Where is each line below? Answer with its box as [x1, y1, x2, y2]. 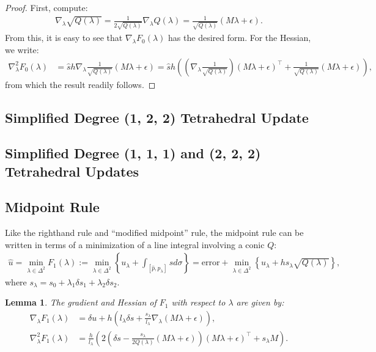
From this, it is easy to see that [5, 31, 123, 44]
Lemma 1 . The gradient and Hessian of [5, 296, 157, 309]
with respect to [171, 296, 226, 309]
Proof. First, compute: [5, 1, 88, 13]
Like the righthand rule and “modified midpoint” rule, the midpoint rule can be [5, 226, 304, 239]
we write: [5, 43, 39, 56]
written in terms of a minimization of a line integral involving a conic [5, 238, 265, 251]
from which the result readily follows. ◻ [5, 78, 156, 90]
